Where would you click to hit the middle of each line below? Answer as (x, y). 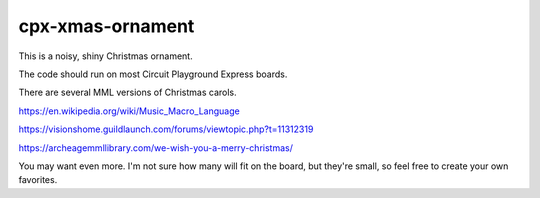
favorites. (38, 180)
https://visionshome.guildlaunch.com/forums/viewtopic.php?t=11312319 (166, 129)
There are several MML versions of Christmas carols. (127, 92)
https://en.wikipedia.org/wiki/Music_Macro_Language (129, 111)
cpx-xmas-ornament (106, 26)
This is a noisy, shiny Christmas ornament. (106, 56)
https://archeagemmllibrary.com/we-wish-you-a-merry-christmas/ (156, 147)
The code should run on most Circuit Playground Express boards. (153, 74)
